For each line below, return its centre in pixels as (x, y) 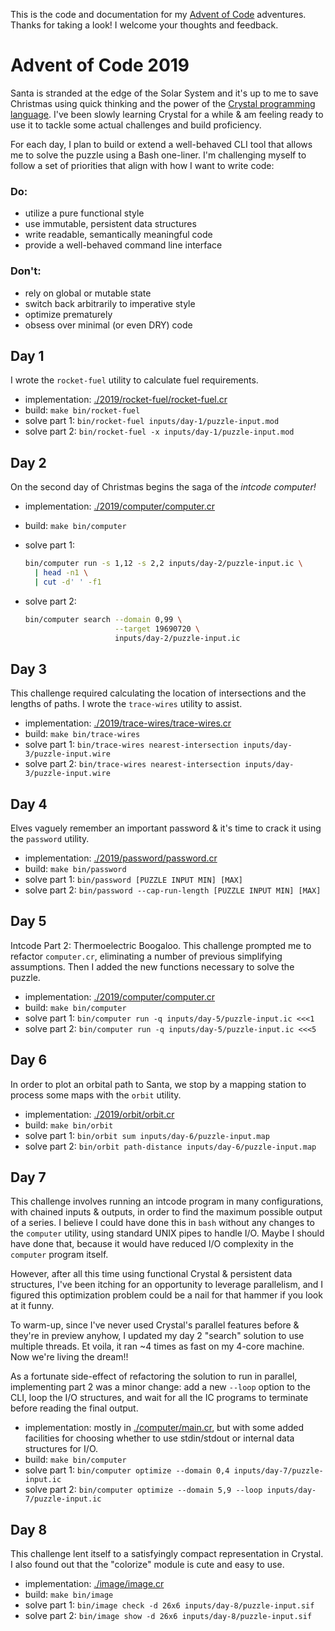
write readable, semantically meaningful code (118, 235)
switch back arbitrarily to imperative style (110, 303)
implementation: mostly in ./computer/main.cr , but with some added (164, 1428)
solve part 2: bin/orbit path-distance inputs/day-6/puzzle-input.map (170, 1146)
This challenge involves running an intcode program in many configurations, (167, 1201)
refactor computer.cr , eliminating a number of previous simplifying (146, 956)
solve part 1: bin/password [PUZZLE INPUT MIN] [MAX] (133, 880)
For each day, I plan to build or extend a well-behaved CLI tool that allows (161, 144)
